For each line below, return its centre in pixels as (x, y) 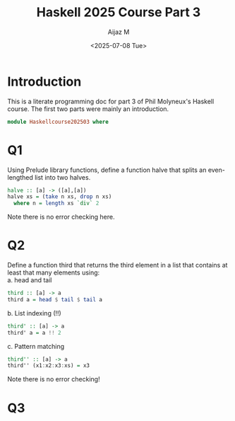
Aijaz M (119, 32)
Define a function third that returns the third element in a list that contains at (117, 265)
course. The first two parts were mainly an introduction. (88, 109)
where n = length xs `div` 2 (56, 203)
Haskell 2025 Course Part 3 (119, 12)
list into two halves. (62, 177)
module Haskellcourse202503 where (58, 122)
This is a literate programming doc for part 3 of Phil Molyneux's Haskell (111, 101)
